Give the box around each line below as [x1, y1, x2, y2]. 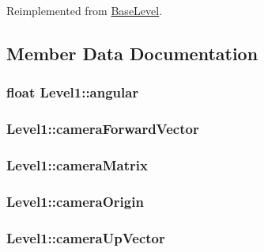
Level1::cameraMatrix [6, 155, 148, 174]
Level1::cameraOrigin [6, 191, 144, 211]
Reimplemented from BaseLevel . [6, 2, 163, 18]
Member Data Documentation [6, 40, 258, 65]
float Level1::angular [6, 82, 139, 102]
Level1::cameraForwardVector [6, 119, 199, 139]
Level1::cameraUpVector [6, 227, 165, 247]
